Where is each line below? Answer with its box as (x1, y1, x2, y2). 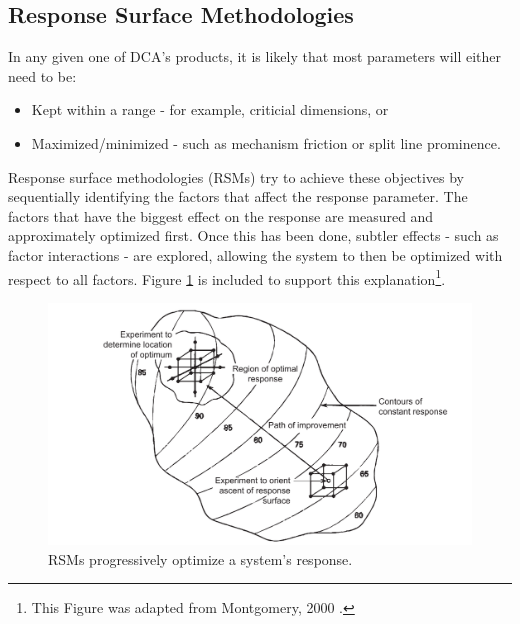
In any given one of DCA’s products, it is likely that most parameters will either (8, 46, 502, 67)
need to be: (8, 65, 77, 86)
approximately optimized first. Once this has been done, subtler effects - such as (8, 225, 499, 246)
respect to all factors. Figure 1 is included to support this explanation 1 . (8, 265, 446, 289)
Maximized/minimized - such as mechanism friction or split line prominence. (31, 132, 501, 153)
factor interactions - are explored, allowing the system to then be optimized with (8, 244, 503, 265)
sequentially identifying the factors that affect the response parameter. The (8, 186, 468, 207)
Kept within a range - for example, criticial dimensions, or (31, 99, 389, 120)
